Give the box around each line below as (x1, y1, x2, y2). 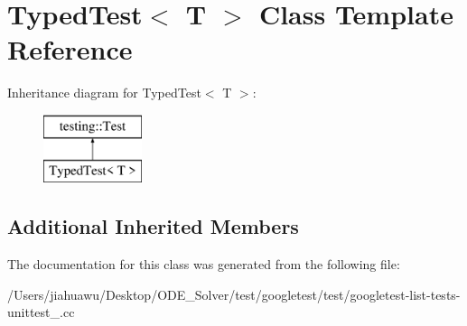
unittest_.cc (7, 303, 75, 321)
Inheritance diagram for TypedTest (7, 83, 201, 102)
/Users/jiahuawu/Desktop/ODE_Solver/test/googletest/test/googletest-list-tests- (7, 284, 461, 303)
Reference (7, 31, 133, 68)
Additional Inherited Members (7, 212, 299, 240)
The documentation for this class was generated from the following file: (7, 255, 400, 274)
